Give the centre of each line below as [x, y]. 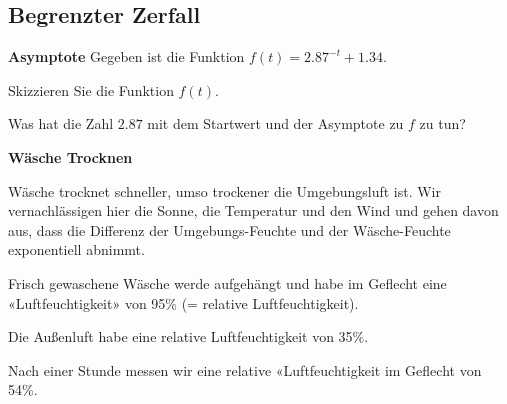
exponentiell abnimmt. [76, 249]
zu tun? [442, 123]
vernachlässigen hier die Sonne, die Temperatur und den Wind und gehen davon [253, 210]
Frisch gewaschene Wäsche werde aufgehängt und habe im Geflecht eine [227, 282]
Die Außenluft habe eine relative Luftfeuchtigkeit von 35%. [188, 336]
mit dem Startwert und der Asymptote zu [275, 123]
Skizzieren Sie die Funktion [91, 89]
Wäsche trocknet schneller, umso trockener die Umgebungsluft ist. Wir [225, 190]
